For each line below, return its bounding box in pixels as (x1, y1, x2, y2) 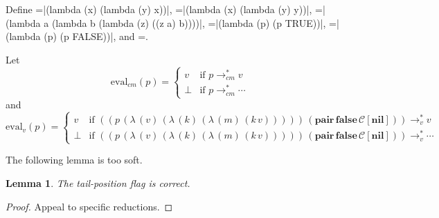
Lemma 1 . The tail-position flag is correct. (6, 175, 190, 190)
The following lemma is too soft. (6, 152, 143, 167)
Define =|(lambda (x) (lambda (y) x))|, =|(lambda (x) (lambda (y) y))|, (6, 2, 312, 16)
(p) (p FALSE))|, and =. (44, 29, 148, 43)
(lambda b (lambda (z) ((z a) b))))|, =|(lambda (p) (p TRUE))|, (51, 15, 326, 30)
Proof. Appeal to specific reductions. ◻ (6, 199, 173, 213)
